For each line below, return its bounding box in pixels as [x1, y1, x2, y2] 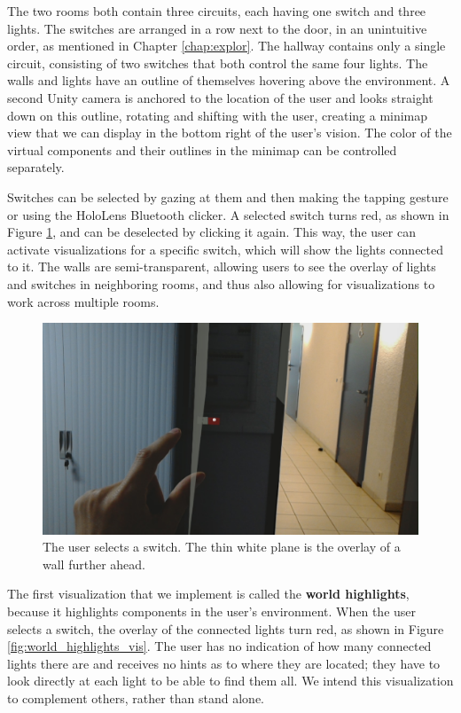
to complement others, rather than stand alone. [7, 688, 264, 707]
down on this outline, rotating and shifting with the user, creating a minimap [7, 106, 428, 124]
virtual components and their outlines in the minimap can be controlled [7, 140, 397, 159]
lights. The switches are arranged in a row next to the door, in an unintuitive [7, 19, 427, 37]
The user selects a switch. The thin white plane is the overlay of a [43, 537, 401, 556]
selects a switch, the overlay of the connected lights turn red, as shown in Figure [7, 619, 444, 638]
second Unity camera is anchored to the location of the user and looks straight [7, 88, 434, 106]
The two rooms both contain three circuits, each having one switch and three [7, 2, 426, 20]
